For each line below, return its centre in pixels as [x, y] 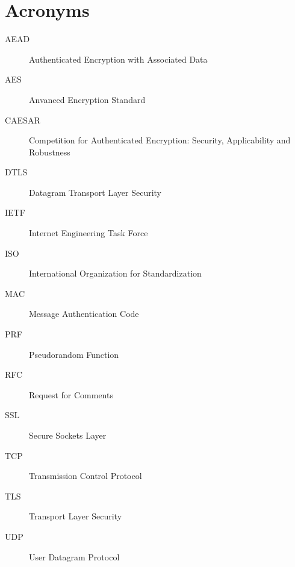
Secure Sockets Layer [68, 435]
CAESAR [23, 120]
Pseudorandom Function [74, 354]
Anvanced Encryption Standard [87, 99]
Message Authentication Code [84, 314]
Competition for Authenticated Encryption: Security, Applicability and [160, 140]
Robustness [50, 152]
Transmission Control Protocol [85, 476]
